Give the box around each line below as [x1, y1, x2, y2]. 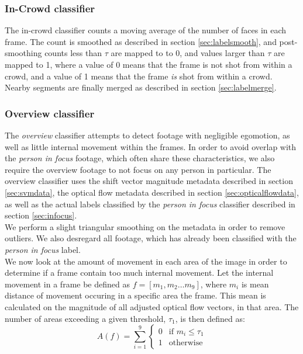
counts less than [44, 47, 102, 59]
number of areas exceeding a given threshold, [5, 312, 166, 324]
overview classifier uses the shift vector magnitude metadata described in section [5, 175, 293, 187]
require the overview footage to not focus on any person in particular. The [5, 163, 271, 175]
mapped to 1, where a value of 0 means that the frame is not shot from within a [5, 58, 292, 70]
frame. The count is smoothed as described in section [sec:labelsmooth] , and [5, 35, 277, 47]
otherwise [168, 339, 203, 348]
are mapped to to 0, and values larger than [111, 47, 265, 59]
